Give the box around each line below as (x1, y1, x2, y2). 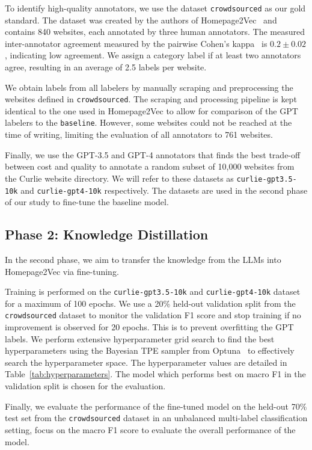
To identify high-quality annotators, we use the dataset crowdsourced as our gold (5, 2, 306, 14)
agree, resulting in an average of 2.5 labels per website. (5, 61, 207, 73)
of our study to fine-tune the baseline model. (5, 196, 169, 208)
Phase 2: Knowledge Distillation (5, 225, 209, 244)
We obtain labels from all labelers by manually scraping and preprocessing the (5, 81, 293, 93)
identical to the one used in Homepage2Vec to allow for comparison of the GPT (5, 104, 298, 117)
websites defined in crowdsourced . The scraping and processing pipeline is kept (5, 93, 297, 105)
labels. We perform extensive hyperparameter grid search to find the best (5, 332, 275, 345)
